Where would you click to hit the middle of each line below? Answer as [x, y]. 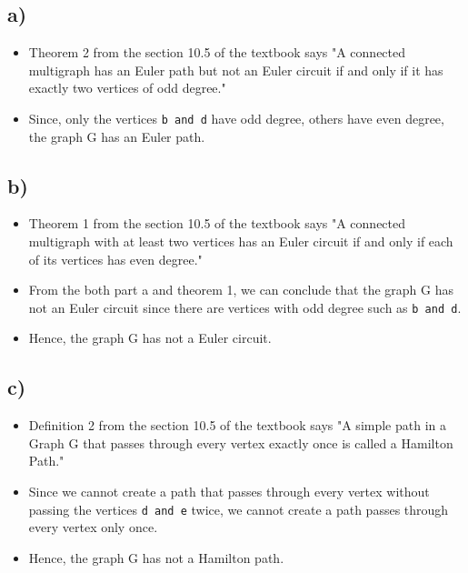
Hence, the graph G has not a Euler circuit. [150, 338]
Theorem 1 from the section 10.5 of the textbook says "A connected [217, 223]
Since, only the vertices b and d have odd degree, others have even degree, [236, 118]
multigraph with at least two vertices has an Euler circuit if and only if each [241, 241]
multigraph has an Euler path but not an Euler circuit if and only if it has [236, 70]
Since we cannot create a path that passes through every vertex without [229, 492]
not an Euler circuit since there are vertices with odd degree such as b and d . [245, 307]
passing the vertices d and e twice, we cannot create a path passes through [239, 509]
